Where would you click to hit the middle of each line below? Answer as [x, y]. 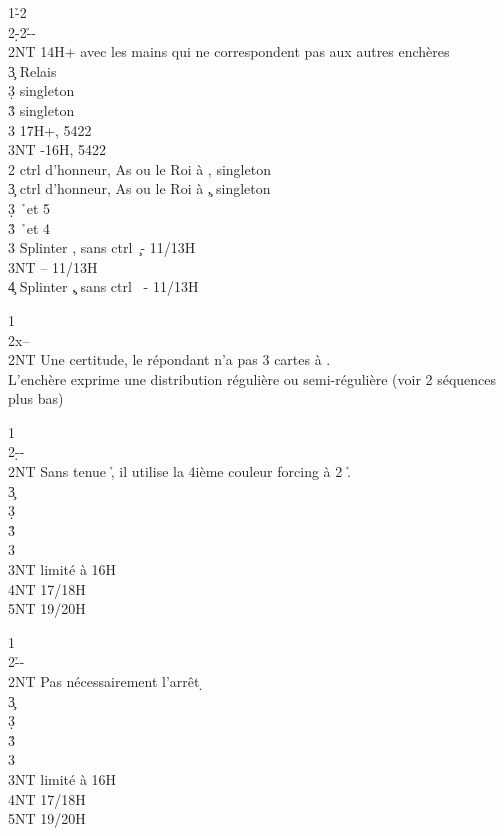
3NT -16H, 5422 [57, 149]
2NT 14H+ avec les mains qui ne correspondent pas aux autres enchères [229, 51]
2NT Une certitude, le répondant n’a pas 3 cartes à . [169, 359]
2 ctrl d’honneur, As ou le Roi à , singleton [139, 168]
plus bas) [36, 398]
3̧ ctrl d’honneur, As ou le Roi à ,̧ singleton [139, 188]
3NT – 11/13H [53, 266]
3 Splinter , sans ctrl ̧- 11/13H [102, 247]
